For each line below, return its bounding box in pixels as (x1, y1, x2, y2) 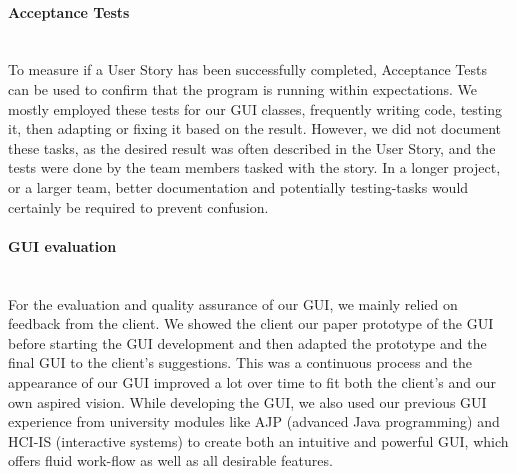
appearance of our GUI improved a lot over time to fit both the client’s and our (8, 371, 497, 392)
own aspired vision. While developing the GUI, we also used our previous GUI (8, 391, 487, 412)
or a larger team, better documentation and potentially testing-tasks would (8, 176, 469, 197)
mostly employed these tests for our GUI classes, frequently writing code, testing (8, 98, 502, 119)
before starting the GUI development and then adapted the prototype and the (8, 332, 487, 353)
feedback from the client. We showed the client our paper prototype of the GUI (8, 313, 494, 334)
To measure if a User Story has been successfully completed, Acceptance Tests (8, 59, 487, 80)
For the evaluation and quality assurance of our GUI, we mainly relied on (8, 293, 458, 314)
